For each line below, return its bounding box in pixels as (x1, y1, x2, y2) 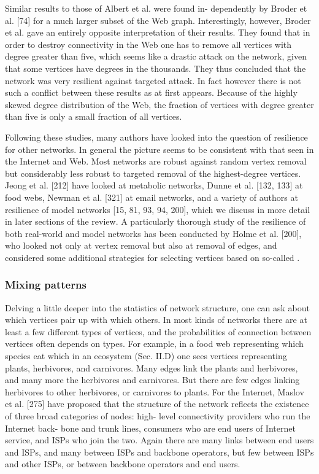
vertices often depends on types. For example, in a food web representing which (5, 337, 304, 350)
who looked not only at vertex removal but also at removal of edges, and (5, 239, 277, 252)
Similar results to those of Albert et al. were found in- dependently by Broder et (5, 2, 307, 14)
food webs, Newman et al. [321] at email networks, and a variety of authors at (5, 190, 298, 203)
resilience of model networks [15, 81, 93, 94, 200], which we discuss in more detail (5, 203, 310, 216)
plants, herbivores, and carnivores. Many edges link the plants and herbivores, (5, 361, 298, 374)
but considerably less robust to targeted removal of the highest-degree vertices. (5, 166, 301, 179)
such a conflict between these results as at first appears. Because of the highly (5, 86, 298, 99)
